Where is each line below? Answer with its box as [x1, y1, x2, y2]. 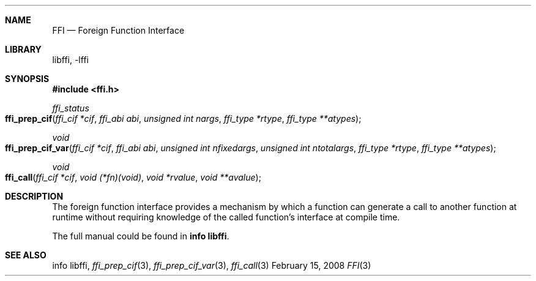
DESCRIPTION [5, 191, 64, 201]
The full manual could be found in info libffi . [52, 231, 229, 241]
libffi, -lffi [52, 54, 89, 65]
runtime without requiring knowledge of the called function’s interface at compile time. [52, 212, 400, 222]
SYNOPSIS [5, 73, 50, 84]
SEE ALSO [5, 250, 47, 260]
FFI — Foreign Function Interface [52, 25, 185, 36]
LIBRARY [5, 44, 42, 54]
